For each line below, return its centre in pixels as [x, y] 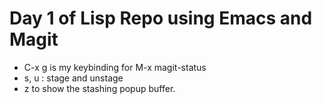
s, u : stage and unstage [73, 78]
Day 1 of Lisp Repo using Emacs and [161, 18]
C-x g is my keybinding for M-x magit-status [115, 67]
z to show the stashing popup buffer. [99, 88]
